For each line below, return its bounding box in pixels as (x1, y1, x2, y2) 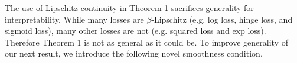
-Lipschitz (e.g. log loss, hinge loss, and (151, 13, 293, 25)
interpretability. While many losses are (5, 13, 144, 25)
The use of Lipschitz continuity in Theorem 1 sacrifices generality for (5, 2, 254, 13)
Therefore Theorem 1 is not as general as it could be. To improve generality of (5, 36, 288, 48)
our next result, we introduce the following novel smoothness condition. (5, 47, 263, 60)
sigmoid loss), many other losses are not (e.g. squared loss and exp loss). (5, 24, 266, 37)
